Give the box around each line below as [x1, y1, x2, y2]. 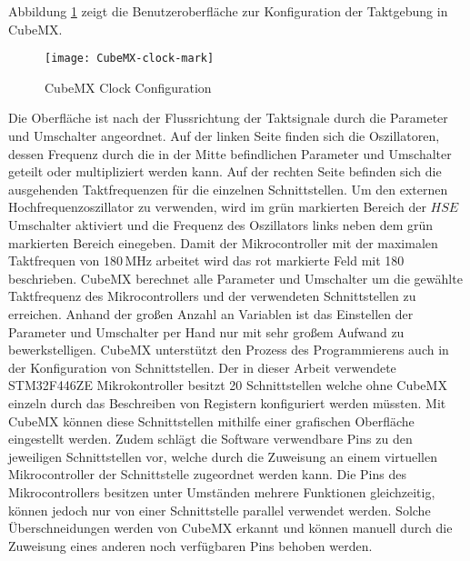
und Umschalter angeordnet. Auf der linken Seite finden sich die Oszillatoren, [8, 126, 440, 145]
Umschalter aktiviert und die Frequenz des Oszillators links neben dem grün [8, 215, 434, 234]
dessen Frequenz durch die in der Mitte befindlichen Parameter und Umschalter [8, 144, 452, 163]
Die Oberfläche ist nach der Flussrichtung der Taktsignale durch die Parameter [8, 108, 448, 127]
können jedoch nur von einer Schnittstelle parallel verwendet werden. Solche [8, 500, 431, 519]
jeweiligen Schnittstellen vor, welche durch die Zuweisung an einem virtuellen [8, 446, 437, 466]
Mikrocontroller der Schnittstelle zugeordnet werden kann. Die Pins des [8, 465, 406, 484]
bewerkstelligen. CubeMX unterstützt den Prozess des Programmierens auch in [8, 340, 449, 359]
